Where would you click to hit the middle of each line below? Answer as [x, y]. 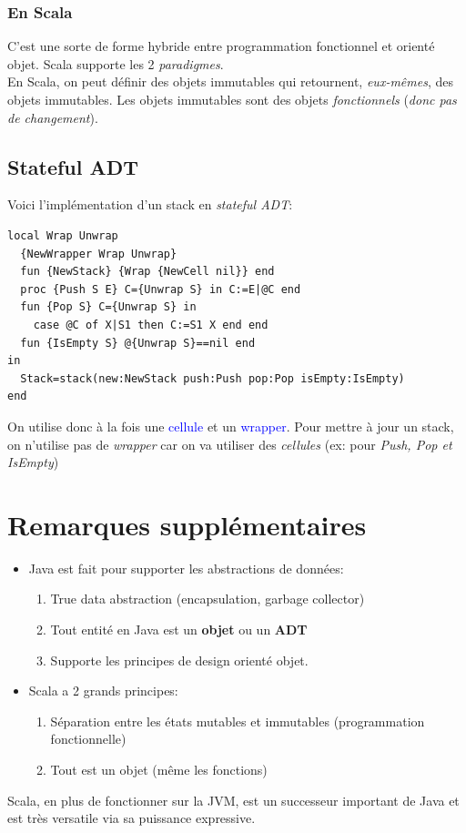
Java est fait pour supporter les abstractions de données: [186, 568]
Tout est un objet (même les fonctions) [159, 769]
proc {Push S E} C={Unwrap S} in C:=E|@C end [161, 289]
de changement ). [53, 117]
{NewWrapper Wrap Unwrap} [99, 254]
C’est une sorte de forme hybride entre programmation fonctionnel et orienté [221, 46]
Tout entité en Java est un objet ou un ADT [179, 630]
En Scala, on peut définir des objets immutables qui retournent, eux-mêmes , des [230, 81]
